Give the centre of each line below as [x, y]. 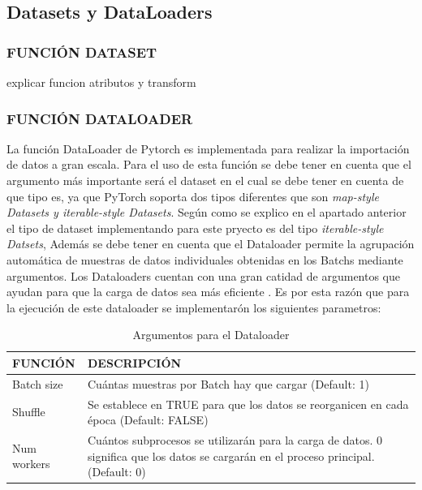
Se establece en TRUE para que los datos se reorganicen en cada [248, 404]
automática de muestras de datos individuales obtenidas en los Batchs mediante [205, 259]
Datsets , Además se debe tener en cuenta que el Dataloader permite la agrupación [211, 244]
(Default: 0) [117, 472]
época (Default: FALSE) [148, 420]
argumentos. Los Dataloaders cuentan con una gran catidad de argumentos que [204, 275]
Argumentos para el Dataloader [211, 335]
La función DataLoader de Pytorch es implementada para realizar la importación [208, 148]
